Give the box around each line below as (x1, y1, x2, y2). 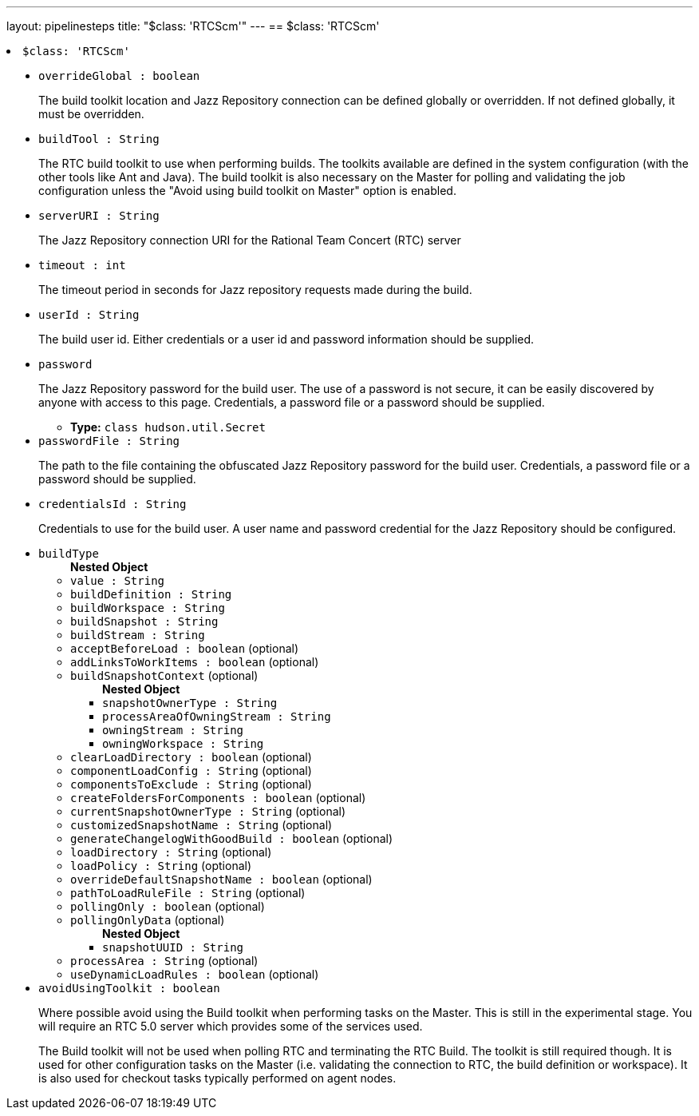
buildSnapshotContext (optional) (70, 669, 259, 682)
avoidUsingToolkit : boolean (38, 982, 220, 995)
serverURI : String (38, 209, 160, 222)
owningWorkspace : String (102, 737, 264, 750)
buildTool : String (38, 133, 160, 145)
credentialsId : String (38, 498, 187, 510)
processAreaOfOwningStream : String (102, 710, 331, 723)
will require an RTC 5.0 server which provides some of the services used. (38, 1019, 423, 1033)
